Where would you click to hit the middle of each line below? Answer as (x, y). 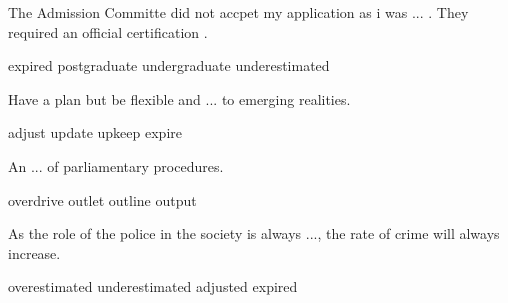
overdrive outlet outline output (102, 199)
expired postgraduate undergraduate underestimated (169, 65)
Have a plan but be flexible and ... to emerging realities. (179, 98)
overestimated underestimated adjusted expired (153, 286)
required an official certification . (108, 31)
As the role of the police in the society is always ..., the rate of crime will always (254, 233)
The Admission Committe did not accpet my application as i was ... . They (238, 12)
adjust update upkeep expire (95, 132)
